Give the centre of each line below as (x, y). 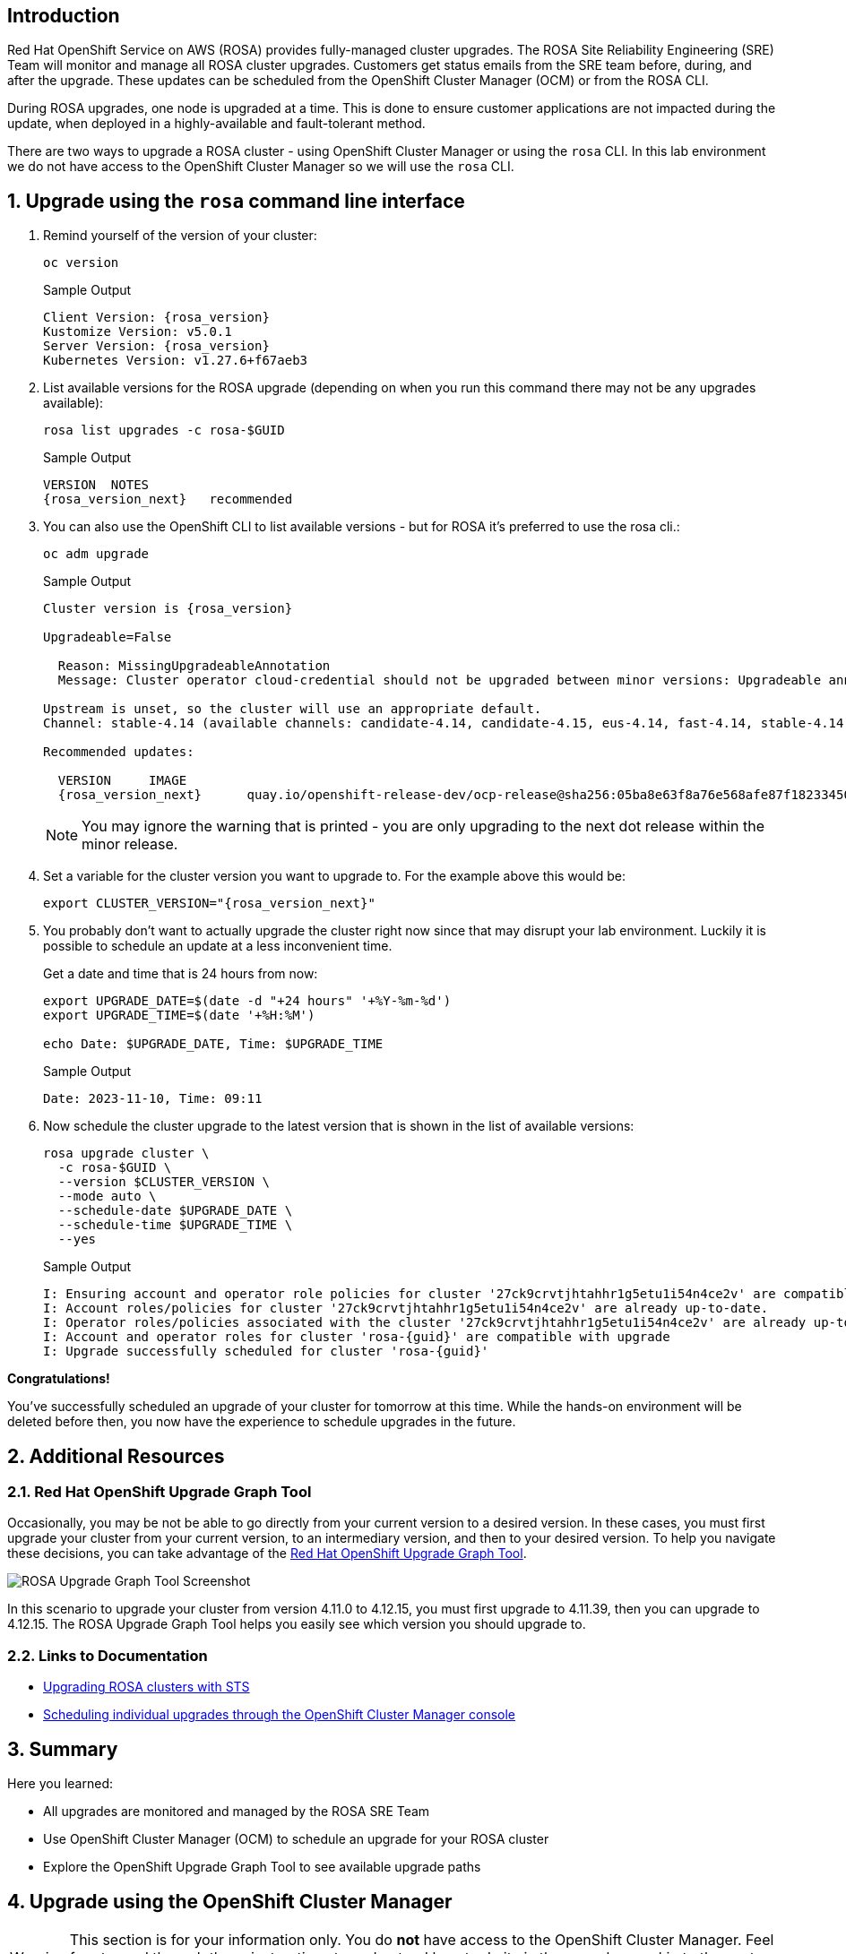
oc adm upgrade (96, 554)
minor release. (130, 844)
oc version (81, 263)
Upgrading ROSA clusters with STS (147, 1687)
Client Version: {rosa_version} (156, 318)
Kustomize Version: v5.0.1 (138, 332)
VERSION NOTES (96, 485)
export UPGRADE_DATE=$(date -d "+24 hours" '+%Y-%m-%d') (247, 1001)
